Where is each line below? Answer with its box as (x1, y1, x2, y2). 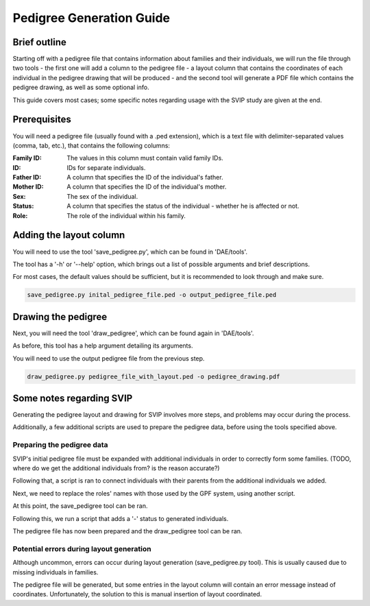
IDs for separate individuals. (66, 163, 146, 171)
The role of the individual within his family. (66, 211, 186, 219)
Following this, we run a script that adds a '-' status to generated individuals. (12, 514, 229, 522)
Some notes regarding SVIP (12, 393, 133, 404)
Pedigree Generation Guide (12, 10, 171, 25)
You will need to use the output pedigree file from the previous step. (12, 354, 205, 363)
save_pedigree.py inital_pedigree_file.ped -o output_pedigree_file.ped (27, 291, 277, 299)
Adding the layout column (12, 230, 125, 241)
